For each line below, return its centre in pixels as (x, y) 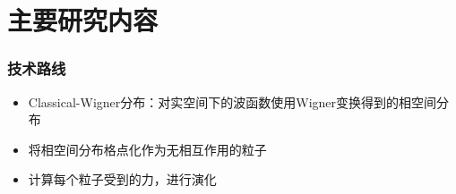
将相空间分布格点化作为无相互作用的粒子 (147, 149)
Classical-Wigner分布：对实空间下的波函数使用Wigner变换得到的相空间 (232, 101)
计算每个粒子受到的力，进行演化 (122, 179)
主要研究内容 (83, 20)
